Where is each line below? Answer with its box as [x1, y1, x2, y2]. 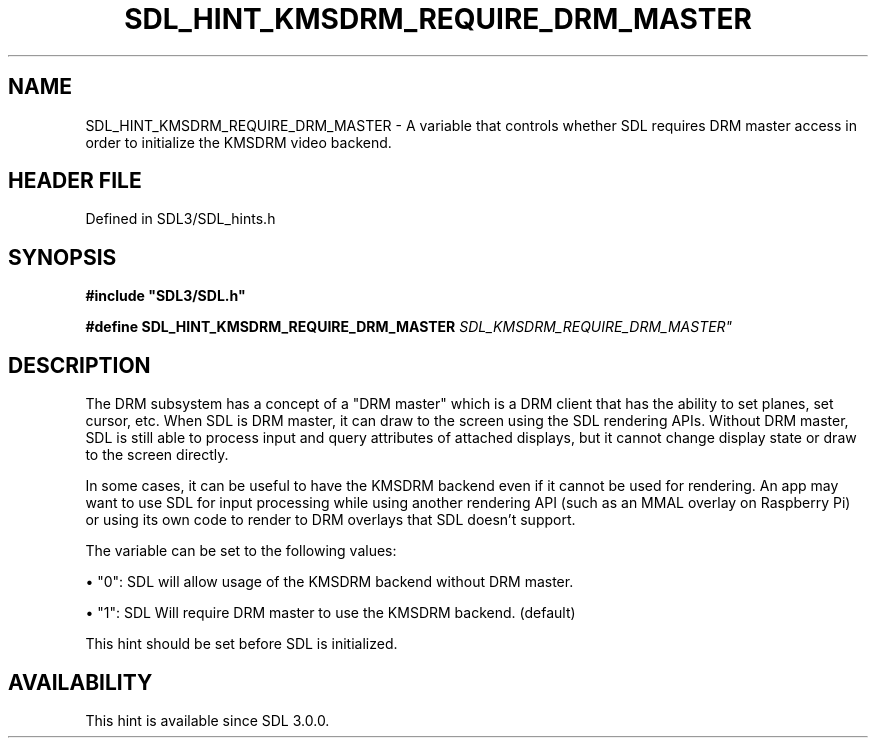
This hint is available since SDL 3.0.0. [85, 711, 330, 729]
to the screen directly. [85, 446, 229, 464]
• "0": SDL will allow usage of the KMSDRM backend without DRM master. [85, 573, 574, 591]
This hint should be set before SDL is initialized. [85, 635, 398, 653]
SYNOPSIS [8, 244, 117, 270]
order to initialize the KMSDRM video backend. [85, 133, 392, 151]
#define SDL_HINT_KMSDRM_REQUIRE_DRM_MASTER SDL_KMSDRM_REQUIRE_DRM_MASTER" [85, 318, 733, 336]
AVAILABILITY [8, 669, 153, 695]
